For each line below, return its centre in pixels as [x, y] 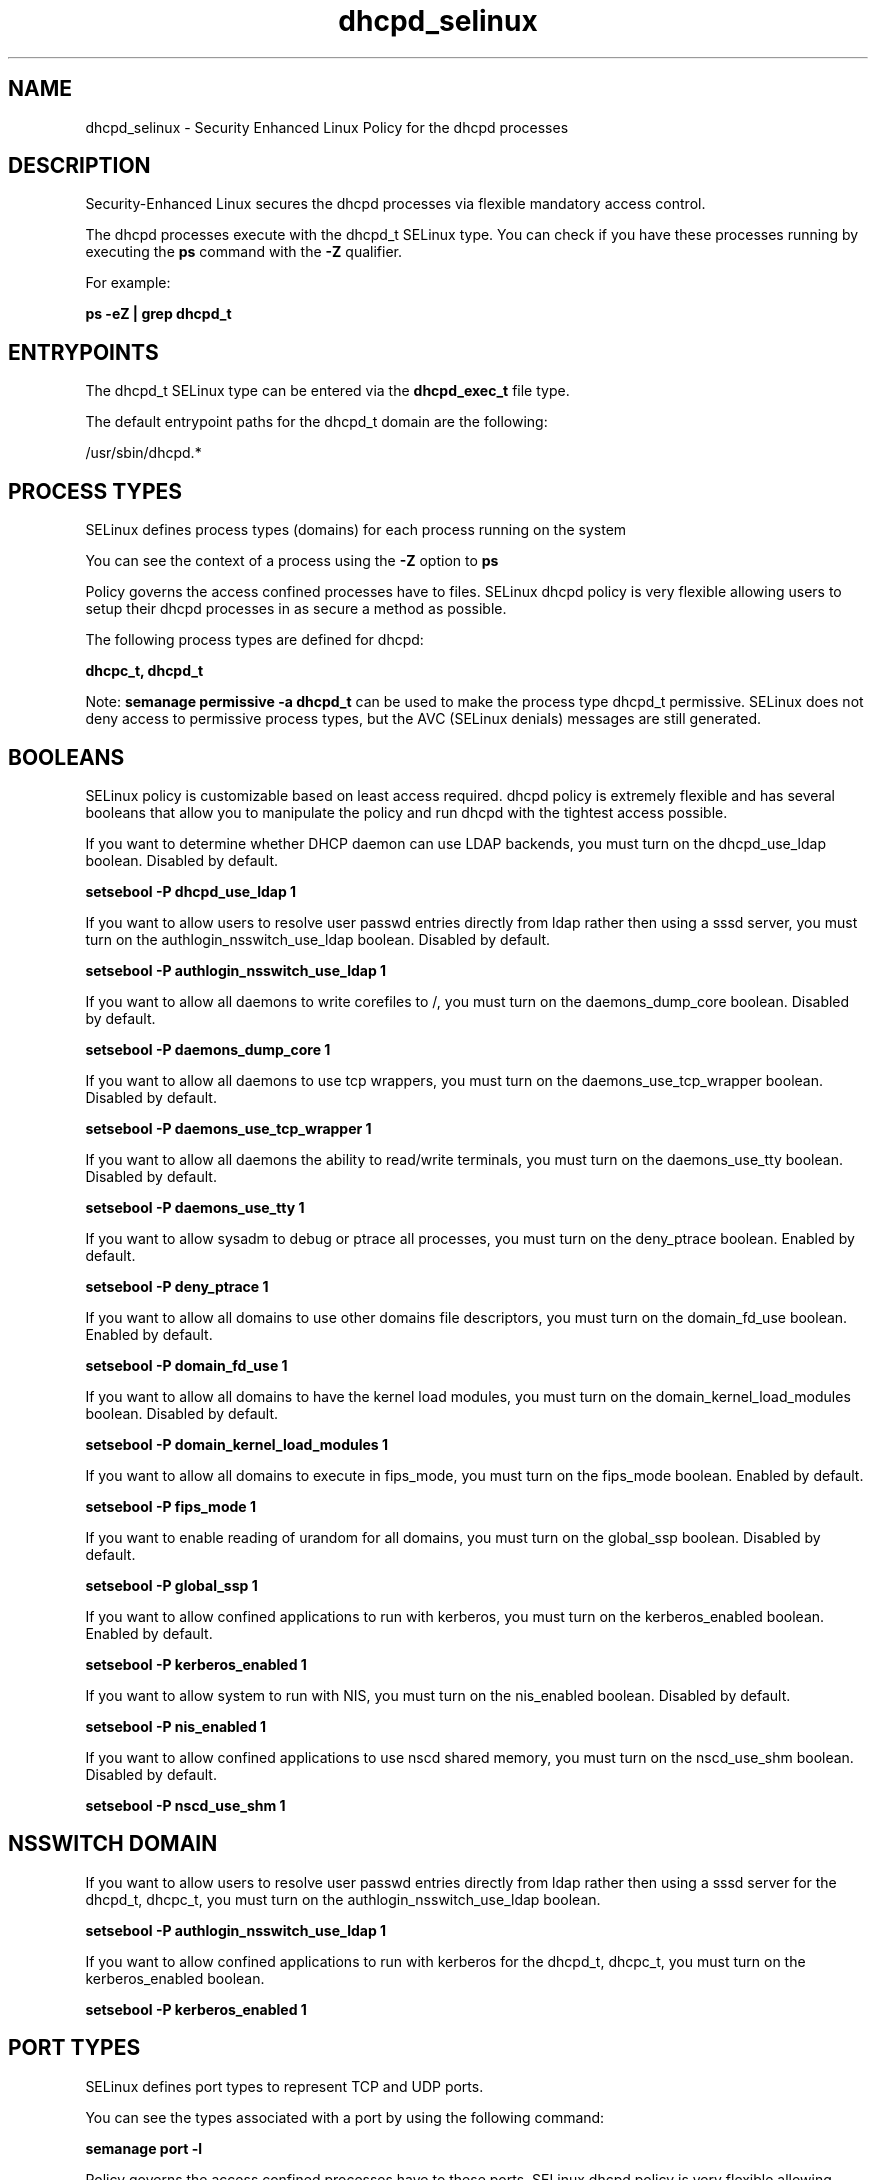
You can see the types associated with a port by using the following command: [345, 2117]
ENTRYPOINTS [83, 352]
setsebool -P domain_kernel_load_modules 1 [237, 1444]
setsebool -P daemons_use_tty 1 [195, 1207]
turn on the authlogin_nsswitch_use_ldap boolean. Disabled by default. [318, 939]
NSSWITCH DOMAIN [113, 1844]
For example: [128, 283]
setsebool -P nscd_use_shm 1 [185, 1805]
